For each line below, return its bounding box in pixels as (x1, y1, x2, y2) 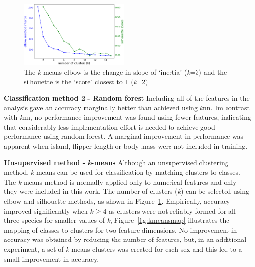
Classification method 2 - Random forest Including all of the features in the (4, 93, 250, 103)
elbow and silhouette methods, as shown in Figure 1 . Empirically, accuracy (4, 196, 230, 206)
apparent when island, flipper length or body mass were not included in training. (4, 141, 248, 151)
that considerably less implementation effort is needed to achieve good (4, 121, 215, 132)
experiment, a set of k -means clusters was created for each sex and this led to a (4, 244, 242, 254)
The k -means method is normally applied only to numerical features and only (4, 176, 237, 187)
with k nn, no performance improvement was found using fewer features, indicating (4, 112, 251, 122)
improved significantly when (4, 205, 88, 215)
